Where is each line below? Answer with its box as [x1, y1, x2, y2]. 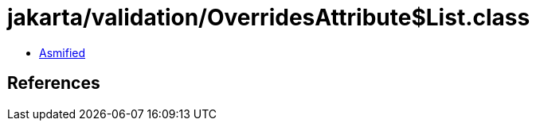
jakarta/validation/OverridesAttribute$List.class [7, 4, 530, 31]
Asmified [39, 45, 86, 60]
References [7, 73, 100, 94]
